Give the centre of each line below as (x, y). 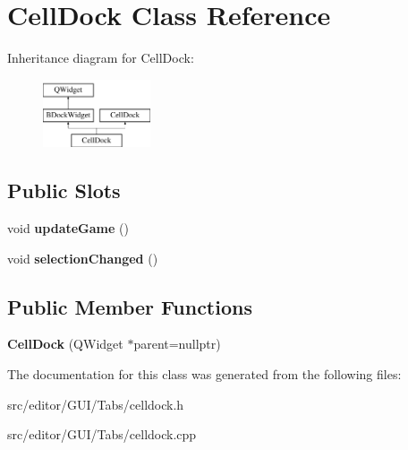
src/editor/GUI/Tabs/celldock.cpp (102, 434)
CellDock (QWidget (65, 344)
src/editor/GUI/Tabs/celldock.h (96, 404)
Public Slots (64, 190)
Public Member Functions (130, 306)
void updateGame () (68, 228)
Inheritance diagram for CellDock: (101, 58)
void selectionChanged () (83, 258)
